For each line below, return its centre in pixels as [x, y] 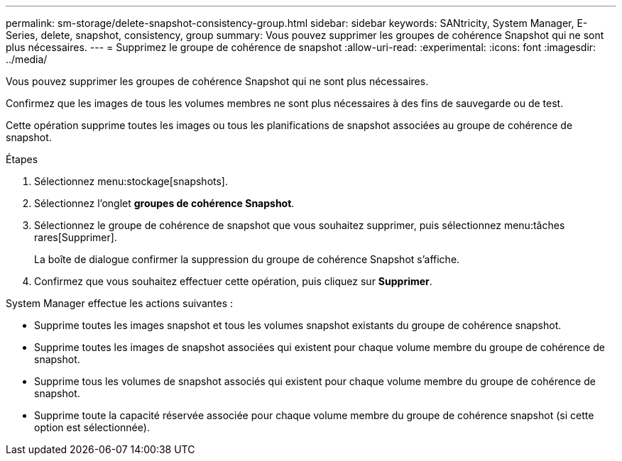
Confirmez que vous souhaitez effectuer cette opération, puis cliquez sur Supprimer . [233, 281]
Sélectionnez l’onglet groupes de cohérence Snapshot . [164, 203]
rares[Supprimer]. [76, 237]
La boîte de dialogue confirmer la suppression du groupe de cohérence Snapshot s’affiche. [247, 259]
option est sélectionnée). [92, 427]
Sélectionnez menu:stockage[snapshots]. [131, 181]
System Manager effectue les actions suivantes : [119, 303]
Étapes [22, 159]
